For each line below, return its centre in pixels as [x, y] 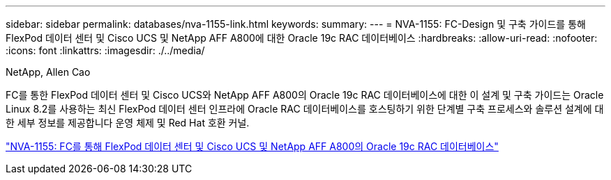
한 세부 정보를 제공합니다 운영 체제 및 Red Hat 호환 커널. [128, 123]
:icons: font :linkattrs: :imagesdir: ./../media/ [105, 50]
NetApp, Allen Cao [48, 72]
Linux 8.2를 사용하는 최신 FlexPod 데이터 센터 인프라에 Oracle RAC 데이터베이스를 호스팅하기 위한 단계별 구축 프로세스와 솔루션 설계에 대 [305, 109]
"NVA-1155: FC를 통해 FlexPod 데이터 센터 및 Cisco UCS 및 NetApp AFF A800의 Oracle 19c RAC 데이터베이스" [252, 146]
